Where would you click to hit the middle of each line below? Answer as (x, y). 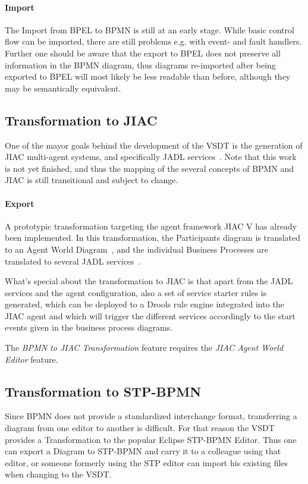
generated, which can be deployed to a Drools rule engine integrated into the (144, 304)
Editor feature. (32, 359)
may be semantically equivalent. (63, 88)
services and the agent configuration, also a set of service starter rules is (136, 292)
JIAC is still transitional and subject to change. (92, 180)
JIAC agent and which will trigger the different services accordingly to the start (150, 315)
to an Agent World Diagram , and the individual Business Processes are (137, 249)
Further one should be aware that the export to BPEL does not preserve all (143, 53)
